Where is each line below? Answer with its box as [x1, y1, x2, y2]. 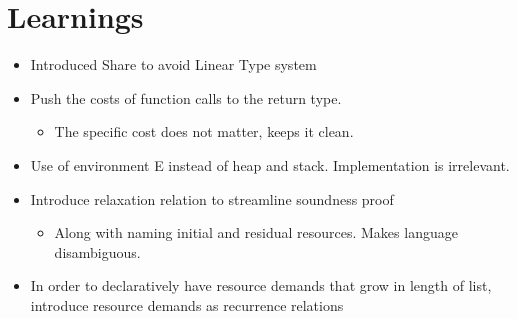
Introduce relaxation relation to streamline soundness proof [30, 188, 394, 209]
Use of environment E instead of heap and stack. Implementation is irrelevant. [30, 154, 510, 175]
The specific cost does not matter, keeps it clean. [54, 121, 354, 142]
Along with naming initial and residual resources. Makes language [54, 222, 458, 243]
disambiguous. [54, 241, 141, 262]
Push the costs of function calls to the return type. [30, 87, 342, 108]
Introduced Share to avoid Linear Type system [30, 54, 317, 75]
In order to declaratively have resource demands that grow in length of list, [30, 275, 492, 296]
